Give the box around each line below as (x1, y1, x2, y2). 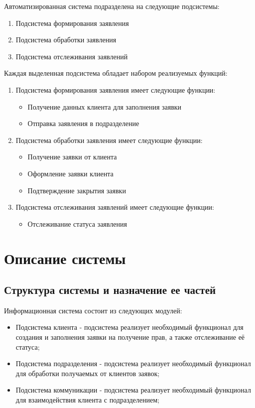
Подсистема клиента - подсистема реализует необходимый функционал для (15, 322, 244, 332)
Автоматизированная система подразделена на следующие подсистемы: (4, 1, 220, 11)
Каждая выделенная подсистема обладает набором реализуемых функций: (4, 68, 228, 78)
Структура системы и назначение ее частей (4, 282, 216, 297)
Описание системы (4, 248, 126, 268)
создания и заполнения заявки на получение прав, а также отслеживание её (15, 332, 245, 342)
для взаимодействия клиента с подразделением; (15, 395, 159, 405)
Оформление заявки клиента (27, 168, 114, 178)
